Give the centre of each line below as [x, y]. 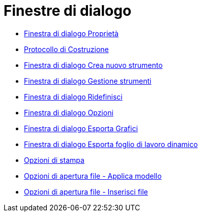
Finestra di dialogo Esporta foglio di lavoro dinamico [111, 144]
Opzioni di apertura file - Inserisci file [86, 191]
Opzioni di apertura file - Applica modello [93, 176]
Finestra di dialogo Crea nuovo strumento [93, 65]
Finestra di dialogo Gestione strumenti [88, 81]
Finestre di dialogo [68, 11]
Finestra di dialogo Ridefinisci [73, 97]
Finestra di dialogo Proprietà [71, 33]
